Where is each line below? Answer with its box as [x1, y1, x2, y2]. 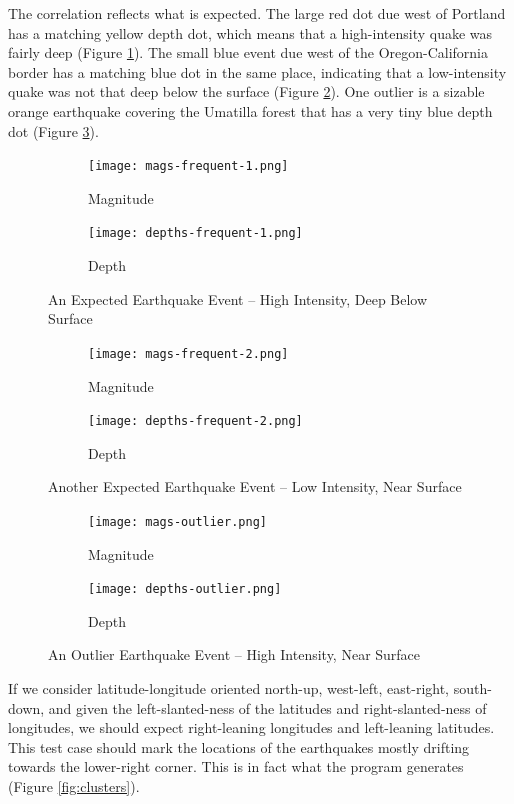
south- [453, 678, 492, 699]
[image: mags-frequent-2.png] [88, 346, 289, 361]
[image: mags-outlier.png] [88, 514, 267, 529]
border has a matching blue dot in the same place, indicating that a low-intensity [8, 61, 507, 82]
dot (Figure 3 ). [8, 120, 99, 141]
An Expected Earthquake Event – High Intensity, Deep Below [48, 288, 428, 309]
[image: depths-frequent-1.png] [88, 226, 303, 241]
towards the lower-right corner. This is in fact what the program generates [8, 756, 464, 777]
